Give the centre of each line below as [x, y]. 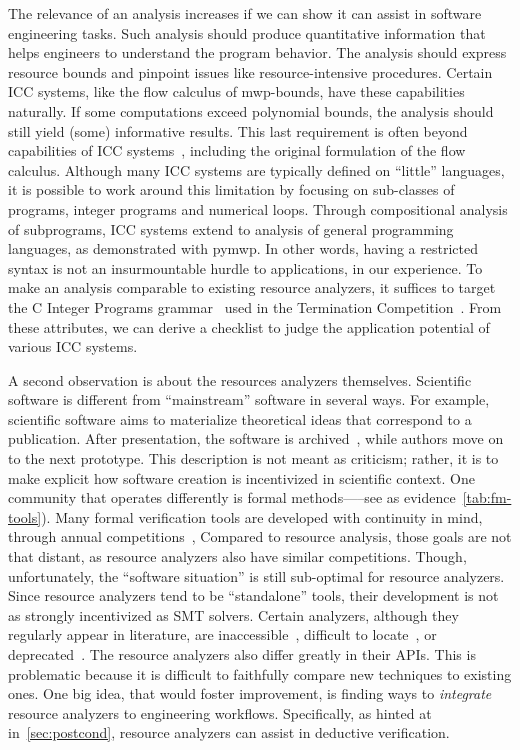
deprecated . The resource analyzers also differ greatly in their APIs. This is [242, 654]
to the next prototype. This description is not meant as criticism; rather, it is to [253, 458]
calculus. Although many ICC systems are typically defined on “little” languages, [256, 169]
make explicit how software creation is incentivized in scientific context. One [241, 477]
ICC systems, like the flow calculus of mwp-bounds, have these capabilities [236, 91]
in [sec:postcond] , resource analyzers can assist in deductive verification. [229, 732]
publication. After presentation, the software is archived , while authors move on [256, 438]
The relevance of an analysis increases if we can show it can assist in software [245, 13]
